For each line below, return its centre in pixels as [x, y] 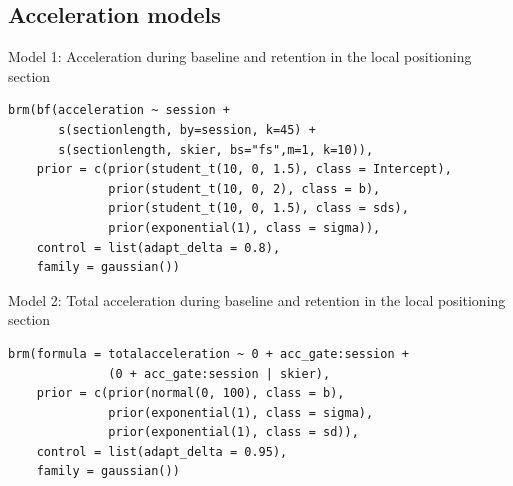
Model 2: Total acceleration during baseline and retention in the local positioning [257, 299]
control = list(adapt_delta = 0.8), [158, 247]
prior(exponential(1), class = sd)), [233, 432]
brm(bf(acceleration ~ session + [119, 110]
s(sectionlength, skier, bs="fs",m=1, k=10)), [216, 149]
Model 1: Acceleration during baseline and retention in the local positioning [240, 56]
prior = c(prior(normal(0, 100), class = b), [190, 393]
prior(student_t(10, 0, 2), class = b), [244, 188]
